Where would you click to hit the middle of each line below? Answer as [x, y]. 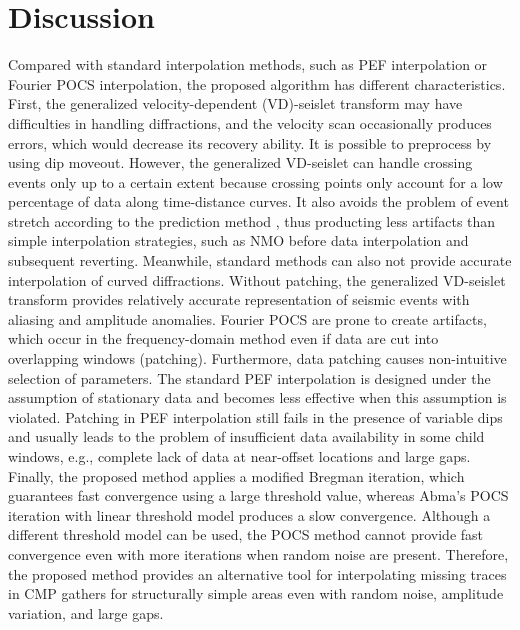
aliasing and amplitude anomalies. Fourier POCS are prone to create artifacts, [247, 318]
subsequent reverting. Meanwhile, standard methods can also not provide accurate [260, 260]
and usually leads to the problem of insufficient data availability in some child [246, 436]
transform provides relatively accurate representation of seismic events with [239, 299]
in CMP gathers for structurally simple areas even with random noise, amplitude [256, 593]
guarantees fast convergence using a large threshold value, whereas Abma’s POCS [258, 495]
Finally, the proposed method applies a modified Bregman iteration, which [236, 475]
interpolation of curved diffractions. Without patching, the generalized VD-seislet [257, 279]
